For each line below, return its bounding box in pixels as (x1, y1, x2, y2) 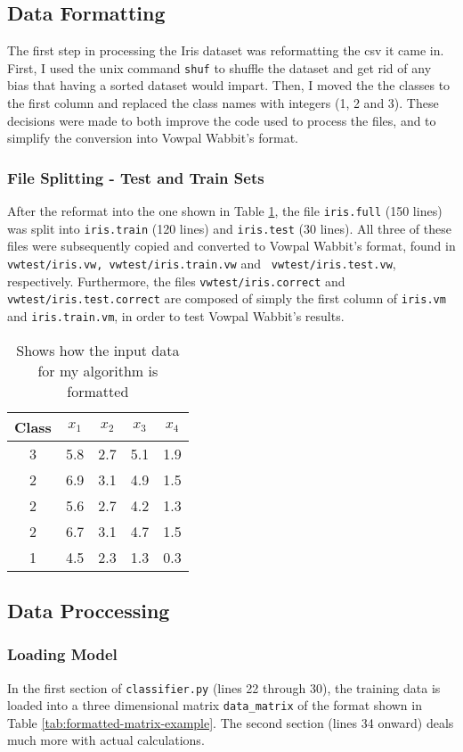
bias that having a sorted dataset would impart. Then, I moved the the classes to (7, 76, 451, 95)
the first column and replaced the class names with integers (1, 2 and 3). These (7, 94, 439, 112)
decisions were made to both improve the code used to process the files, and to (7, 111, 436, 129)
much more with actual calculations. (7, 731, 205, 749)
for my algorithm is (37, 359, 158, 381)
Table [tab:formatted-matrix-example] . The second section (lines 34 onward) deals (7, 713, 454, 731)
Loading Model (7, 643, 118, 665)
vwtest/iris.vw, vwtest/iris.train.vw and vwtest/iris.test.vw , (7, 253, 396, 272)
